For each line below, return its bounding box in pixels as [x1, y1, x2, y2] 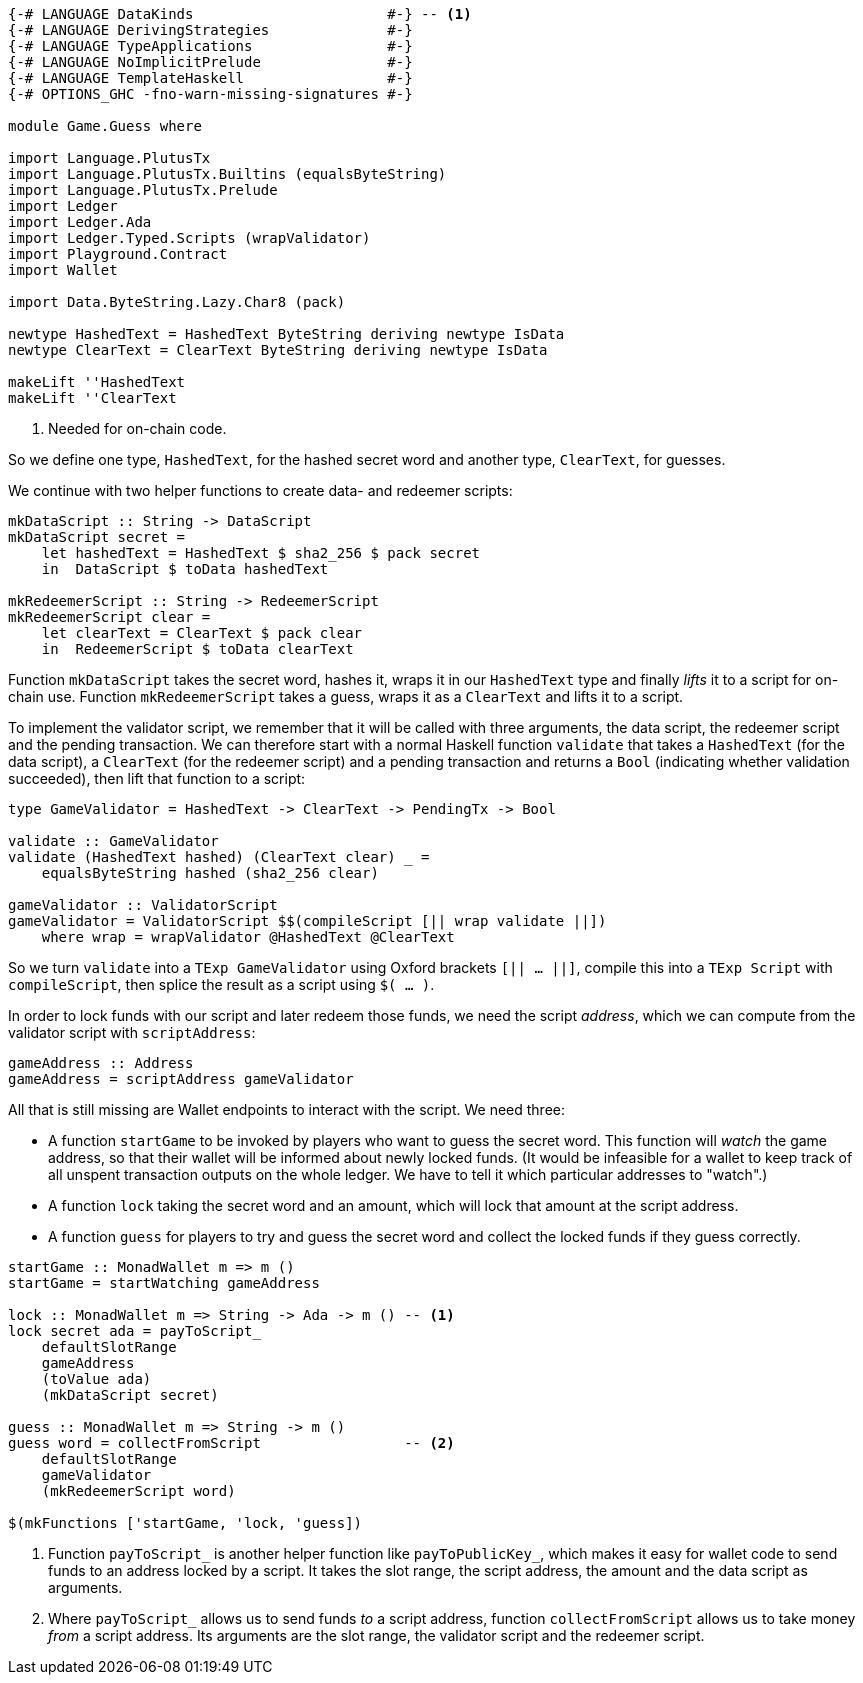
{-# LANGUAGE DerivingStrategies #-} [8, 22, 413, 38]
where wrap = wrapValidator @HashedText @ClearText [41, 929, 455, 945]
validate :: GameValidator [8, 833, 219, 849]
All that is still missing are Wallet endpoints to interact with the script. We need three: [8, 1101, 565, 1118]
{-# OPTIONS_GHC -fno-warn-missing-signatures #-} [8, 86, 413, 102]
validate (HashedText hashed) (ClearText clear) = [8, 849, 430, 865]
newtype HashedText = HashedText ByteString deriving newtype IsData [8, 326, 565, 342]
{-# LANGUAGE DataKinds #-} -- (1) [8, 6, 472, 22]
